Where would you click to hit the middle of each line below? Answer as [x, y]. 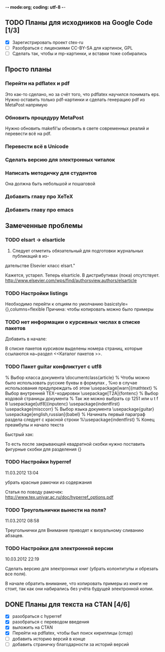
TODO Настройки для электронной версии [59, 549]
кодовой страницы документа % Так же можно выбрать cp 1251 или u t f [82, 398]
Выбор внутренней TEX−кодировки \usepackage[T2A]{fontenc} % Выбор [82, 393]
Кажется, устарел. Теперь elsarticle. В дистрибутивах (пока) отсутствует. [82, 275]
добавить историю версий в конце [49, 639]
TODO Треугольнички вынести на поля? [56, 510]
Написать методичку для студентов [51, 173]
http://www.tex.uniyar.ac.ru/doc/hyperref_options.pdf [59, 497]
